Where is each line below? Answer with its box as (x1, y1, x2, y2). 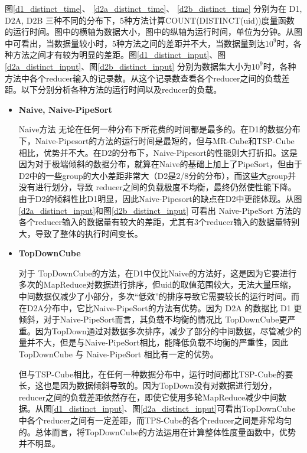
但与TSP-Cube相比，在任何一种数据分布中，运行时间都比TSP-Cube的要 (18, 367, 293, 380)
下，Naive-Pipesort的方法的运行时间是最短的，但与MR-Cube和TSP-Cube (18, 134, 295, 146)
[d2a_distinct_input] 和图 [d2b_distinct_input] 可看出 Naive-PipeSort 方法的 (18, 204, 301, 216)
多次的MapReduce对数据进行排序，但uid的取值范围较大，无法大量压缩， (18, 278, 296, 291)
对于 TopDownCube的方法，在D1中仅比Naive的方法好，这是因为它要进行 (18, 266, 296, 279)
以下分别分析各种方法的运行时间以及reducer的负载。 (21, 83, 222, 96)
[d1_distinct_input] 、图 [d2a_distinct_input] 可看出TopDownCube (51, 402, 296, 415)
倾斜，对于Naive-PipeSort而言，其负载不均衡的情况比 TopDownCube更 (18, 313, 288, 325)
